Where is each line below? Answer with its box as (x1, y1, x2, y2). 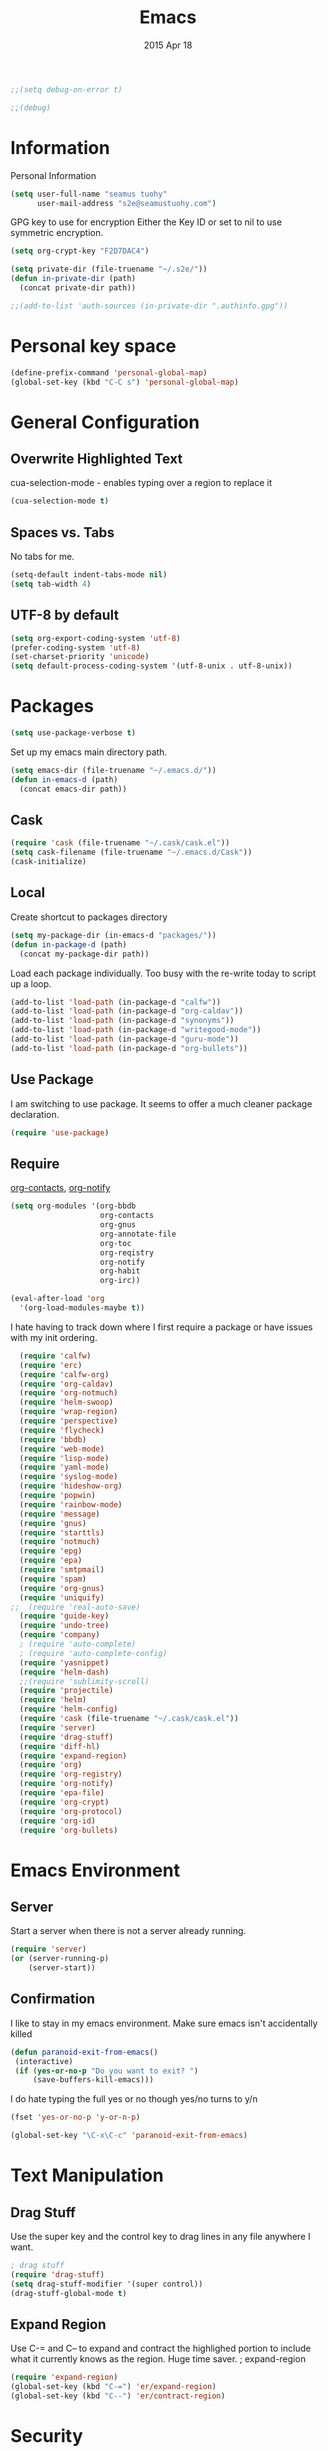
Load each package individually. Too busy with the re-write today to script (10, 967, 317, 979)
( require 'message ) (19, 1509, 101, 1519)
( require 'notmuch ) (19, 1537, 101, 1547)
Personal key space (10, 334, 177, 357)
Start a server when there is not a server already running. (10, 1925, 247, 1937)
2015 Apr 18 (143, 39, 193, 51)
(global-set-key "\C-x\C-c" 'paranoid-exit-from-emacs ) (10, 2131, 248, 2141)
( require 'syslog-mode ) (19, 1472, 118, 1482)
